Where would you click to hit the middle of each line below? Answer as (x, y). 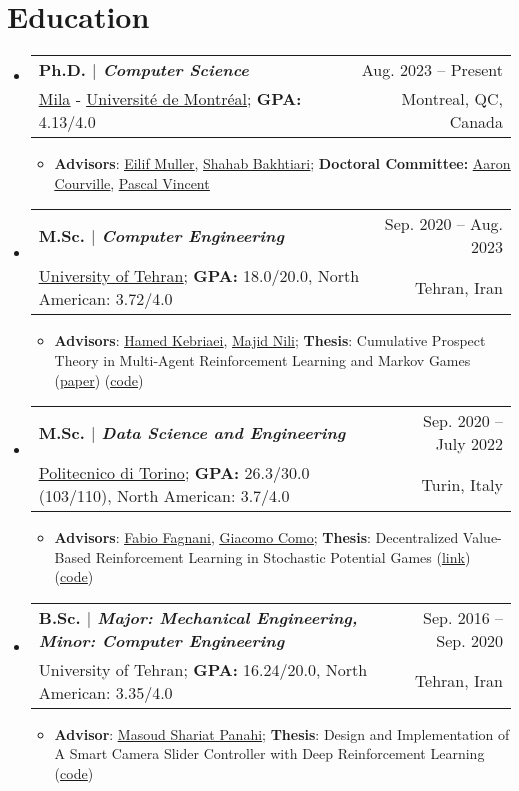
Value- (482, 537)
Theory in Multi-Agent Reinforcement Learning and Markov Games (262, 359)
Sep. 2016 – (462, 617)
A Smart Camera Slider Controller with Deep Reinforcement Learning (269, 753)
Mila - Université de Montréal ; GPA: (170, 99)
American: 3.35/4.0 (105, 692)
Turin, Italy (462, 484)
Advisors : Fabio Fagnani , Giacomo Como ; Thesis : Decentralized (256, 537)
